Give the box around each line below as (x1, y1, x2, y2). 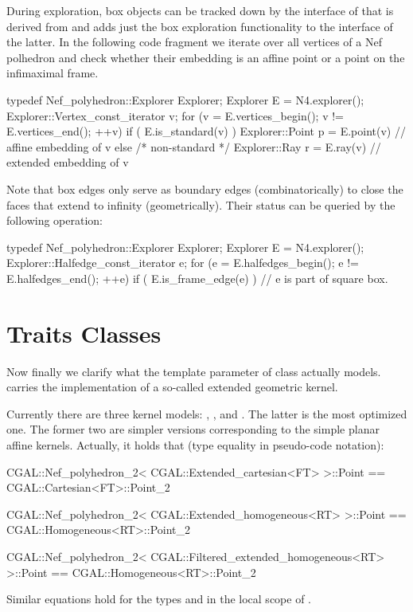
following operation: (6, 212, 103, 229)
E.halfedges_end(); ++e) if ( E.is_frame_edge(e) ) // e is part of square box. (6, 269, 388, 286)
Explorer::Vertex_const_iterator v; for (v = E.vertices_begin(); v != (6, 107, 344, 124)
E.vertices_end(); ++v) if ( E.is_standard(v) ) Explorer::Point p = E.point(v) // (6, 123, 406, 139)
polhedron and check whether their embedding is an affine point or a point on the (6, 49, 405, 65)
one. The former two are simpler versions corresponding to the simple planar (6, 421, 380, 437)
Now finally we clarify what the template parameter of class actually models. (6, 363, 381, 379)
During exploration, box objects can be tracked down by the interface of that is (6, 2, 394, 18)
